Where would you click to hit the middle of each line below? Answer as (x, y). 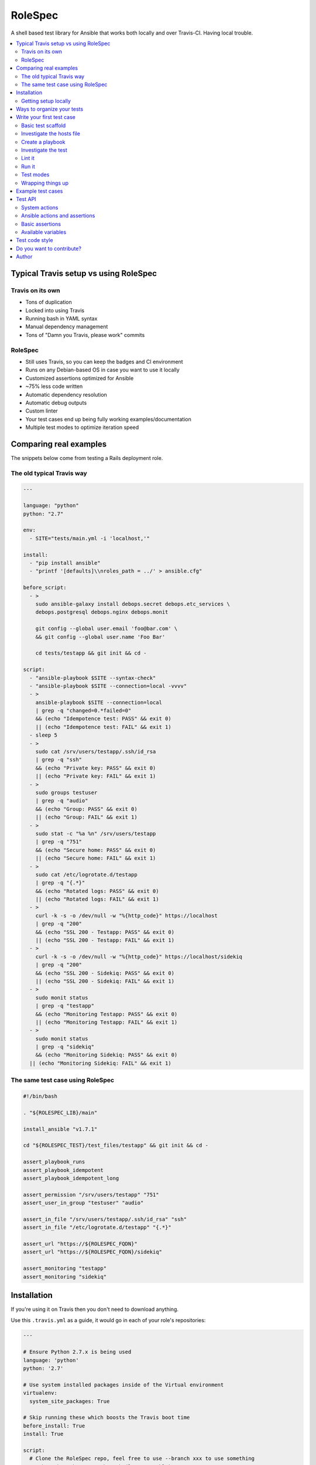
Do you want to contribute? (49, 248)
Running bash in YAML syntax (61, 319)
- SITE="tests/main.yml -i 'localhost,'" (90, 538)
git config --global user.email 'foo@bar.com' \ (107, 629)
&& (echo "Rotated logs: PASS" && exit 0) (97, 891)
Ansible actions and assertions (58, 216)
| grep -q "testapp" (65, 1006)
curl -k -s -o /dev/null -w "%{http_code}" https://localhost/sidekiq (139, 956)
